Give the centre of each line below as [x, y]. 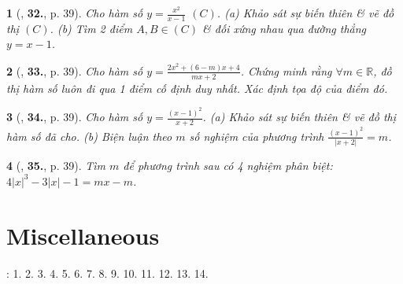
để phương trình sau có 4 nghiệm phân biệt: [228, 166]
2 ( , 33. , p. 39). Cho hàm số [75, 70]
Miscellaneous [83, 235]
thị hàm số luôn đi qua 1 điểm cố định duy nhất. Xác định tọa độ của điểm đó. [197, 88]
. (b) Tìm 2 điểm [91, 28]
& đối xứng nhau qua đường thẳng [285, 28]
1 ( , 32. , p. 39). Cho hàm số [75, 13]
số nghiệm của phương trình [257, 136]
